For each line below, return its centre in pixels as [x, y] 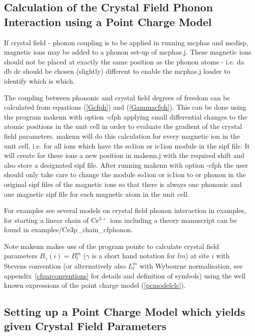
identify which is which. [40, 80]
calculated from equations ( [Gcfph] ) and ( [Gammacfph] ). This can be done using [125, 107]
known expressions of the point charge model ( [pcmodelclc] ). [95, 285]
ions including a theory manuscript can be [173, 220]
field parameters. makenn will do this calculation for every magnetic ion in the [122, 136]
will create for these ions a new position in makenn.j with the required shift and [124, 155]
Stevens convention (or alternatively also [65, 265]
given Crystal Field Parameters [85, 326]
